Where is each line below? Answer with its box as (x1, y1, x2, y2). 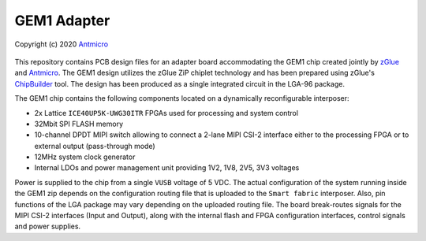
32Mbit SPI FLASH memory (34, 119, 124, 128)
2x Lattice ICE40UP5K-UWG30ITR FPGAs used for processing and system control (34, 108, 299, 117)
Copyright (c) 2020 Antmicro (14, 39, 109, 49)
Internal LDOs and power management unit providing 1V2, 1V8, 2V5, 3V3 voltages (34, 163, 300, 172)
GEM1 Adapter (14, 12, 110, 29)
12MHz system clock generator (34, 152, 136, 161)
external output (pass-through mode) (34, 141, 155, 150)
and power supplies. (14, 221, 81, 232)
